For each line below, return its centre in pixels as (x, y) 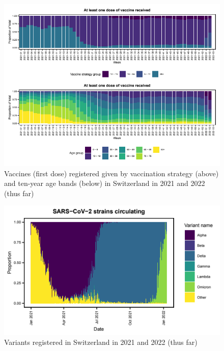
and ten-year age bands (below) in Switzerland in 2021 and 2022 (105, 183)
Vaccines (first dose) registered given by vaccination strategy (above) (111, 173)
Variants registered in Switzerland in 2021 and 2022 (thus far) (101, 342)
